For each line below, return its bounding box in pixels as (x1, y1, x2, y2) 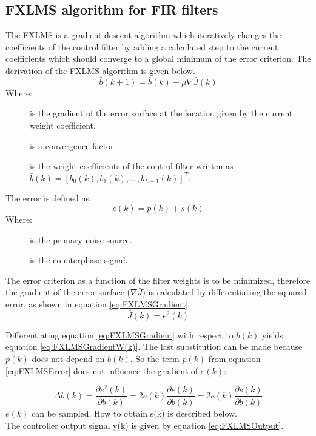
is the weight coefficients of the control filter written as (30, 159, 234, 172)
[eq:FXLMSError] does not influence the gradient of (5, 364, 198, 377)
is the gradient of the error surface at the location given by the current (30, 107, 293, 119)
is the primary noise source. (30, 233, 132, 246)
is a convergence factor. (30, 139, 116, 152)
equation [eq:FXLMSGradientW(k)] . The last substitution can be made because (5, 340, 303, 353)
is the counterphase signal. (30, 253, 128, 266)
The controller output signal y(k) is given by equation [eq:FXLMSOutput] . (5, 418, 284, 431)
